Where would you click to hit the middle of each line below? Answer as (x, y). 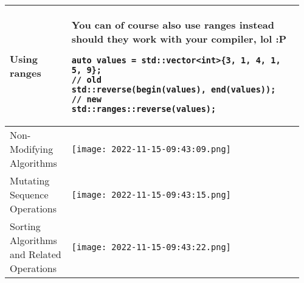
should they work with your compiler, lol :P (179, 39)
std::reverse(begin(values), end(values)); (174, 89)
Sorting (25, 226)
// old (86, 80)
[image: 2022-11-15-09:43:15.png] (151, 194)
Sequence (29, 194)
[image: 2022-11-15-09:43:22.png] (151, 247)
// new (86, 99)
